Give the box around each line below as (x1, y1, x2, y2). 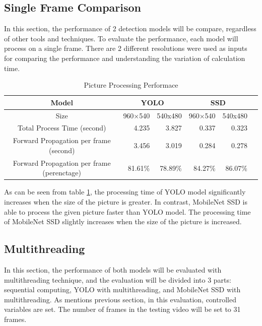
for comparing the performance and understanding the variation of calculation (4, 52, 245, 63)
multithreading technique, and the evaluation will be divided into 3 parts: (4, 274, 231, 285)
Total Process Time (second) (17, 122, 106, 133)
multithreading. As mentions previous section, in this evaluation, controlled (4, 294, 236, 304)
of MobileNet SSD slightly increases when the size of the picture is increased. (4, 216, 242, 227)
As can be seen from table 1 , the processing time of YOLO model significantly (4, 186, 246, 197)
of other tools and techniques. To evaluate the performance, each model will (4, 33, 238, 43)
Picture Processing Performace (84, 80, 178, 90)
